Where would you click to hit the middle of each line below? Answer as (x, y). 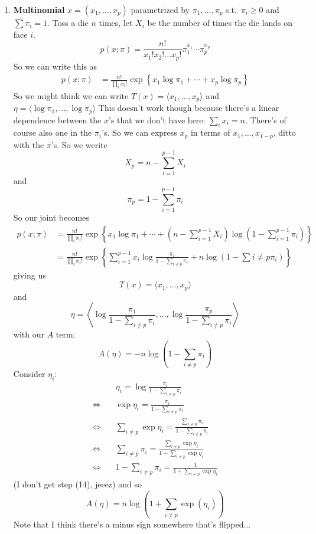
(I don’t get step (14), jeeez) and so (77, 484)
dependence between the (57, 119)
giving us (30, 275)
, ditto (284, 132)
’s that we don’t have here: (157, 119)
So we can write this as (55, 66)
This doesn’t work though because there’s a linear (189, 108)
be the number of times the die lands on (220, 22)
